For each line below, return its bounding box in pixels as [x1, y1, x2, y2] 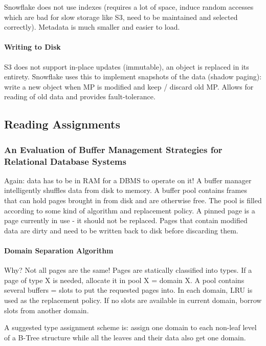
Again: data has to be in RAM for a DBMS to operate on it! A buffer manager [4, 175, 252, 185]
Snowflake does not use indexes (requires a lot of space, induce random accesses [4, 2, 254, 12]
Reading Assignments [4, 116, 120, 132]
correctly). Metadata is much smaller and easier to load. [4, 21, 180, 32]
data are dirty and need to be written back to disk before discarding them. [4, 225, 238, 235]
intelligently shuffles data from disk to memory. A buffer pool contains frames [4, 185, 247, 196]
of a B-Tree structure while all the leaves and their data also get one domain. [4, 332, 246, 342]
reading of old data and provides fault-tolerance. [4, 91, 156, 102]
